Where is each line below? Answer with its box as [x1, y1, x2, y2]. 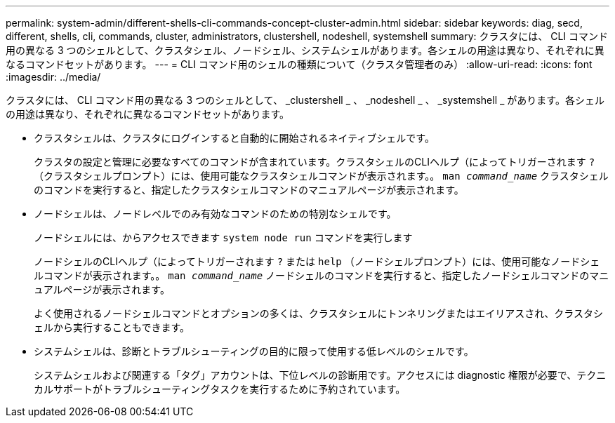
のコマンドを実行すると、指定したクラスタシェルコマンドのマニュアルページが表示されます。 [34, 184, 464, 196]
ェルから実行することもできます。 [34, 321, 190, 333]
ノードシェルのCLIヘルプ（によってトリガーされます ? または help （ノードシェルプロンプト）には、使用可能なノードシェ [34, 255, 600, 267]
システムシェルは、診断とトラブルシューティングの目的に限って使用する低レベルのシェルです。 [34, 345, 474, 357]
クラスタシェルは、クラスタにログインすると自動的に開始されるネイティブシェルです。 [34, 132, 435, 144]
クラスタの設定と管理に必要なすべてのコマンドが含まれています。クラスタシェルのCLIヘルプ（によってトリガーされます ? [34, 156, 595, 168]
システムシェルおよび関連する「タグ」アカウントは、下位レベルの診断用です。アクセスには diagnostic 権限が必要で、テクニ [34, 369, 607, 381]
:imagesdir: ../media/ [6, 71, 101, 83]
